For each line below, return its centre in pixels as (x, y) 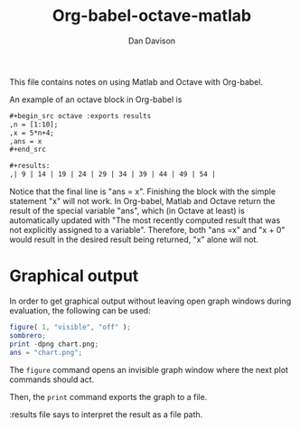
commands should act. (52, 379)
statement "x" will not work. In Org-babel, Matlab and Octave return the (142, 201)
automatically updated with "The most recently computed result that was (145, 220)
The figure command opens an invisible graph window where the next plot (149, 369)
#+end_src (28, 150)
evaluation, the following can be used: (80, 311)
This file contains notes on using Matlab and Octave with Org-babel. (136, 81)
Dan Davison (152, 41)
